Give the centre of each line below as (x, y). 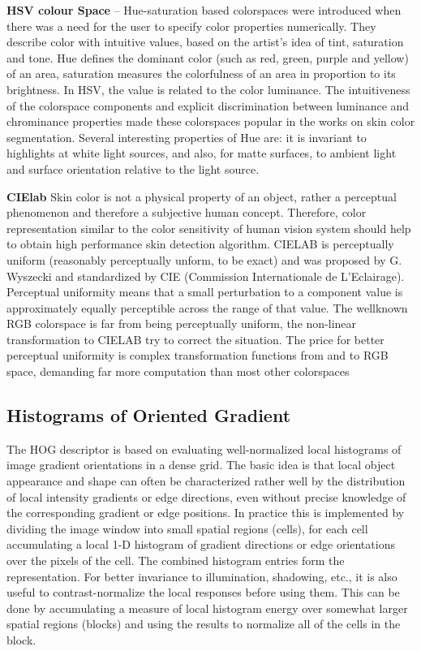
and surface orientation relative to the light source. (133, 168)
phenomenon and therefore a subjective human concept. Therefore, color (187, 212)
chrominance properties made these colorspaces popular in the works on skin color (211, 121)
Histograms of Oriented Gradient (149, 415)
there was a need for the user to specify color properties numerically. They (191, 26)
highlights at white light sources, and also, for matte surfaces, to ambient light (202, 153)
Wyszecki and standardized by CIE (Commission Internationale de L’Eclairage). (206, 276)
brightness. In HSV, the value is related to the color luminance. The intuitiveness (208, 89)
